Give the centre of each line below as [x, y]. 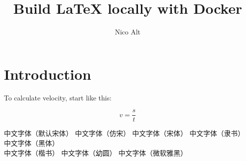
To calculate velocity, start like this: [58, 97]
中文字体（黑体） [31, 143]
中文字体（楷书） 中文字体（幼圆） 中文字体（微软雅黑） [96, 152]
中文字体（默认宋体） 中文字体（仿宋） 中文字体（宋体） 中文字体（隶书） [124, 133]
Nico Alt [128, 32]
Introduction [48, 74]
